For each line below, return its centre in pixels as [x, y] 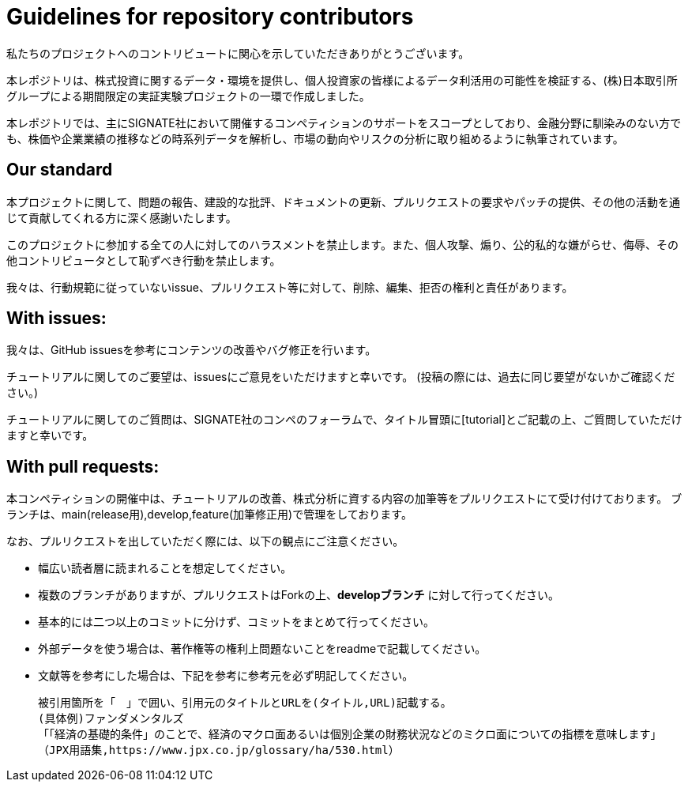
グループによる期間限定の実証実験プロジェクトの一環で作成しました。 [188, 96]
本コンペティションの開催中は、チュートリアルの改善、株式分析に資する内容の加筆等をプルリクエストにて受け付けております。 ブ [344, 499]
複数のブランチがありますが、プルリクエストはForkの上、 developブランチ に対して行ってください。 [299, 595]
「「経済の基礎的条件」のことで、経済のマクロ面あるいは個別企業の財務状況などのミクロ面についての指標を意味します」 [350, 735]
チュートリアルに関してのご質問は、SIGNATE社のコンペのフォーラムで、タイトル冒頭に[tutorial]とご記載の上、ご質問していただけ [344, 420]
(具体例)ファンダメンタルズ [111, 719]
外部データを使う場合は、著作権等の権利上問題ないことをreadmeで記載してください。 [262, 649]
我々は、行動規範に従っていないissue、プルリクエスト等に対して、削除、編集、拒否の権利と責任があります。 [290, 287]
